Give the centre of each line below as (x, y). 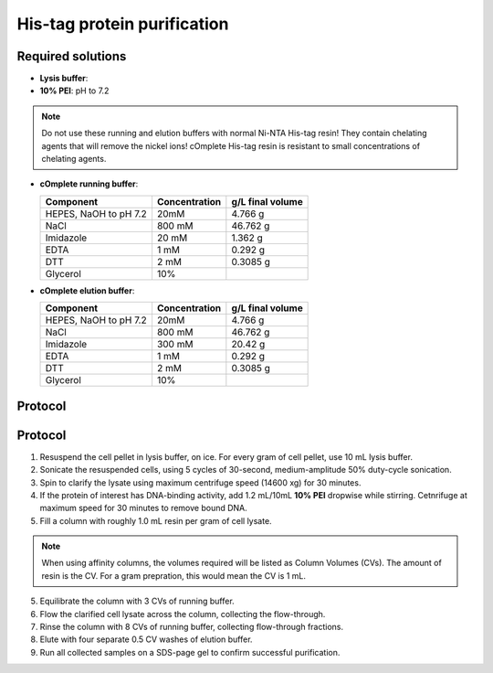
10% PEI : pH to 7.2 (74, 91)
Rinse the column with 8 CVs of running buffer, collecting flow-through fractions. (192, 627)
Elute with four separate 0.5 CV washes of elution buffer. (146, 639)
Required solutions (72, 56)
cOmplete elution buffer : (87, 290)
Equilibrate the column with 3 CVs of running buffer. (137, 601)
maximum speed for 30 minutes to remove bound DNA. (144, 508)
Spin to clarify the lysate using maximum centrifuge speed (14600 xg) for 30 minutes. (200, 482)
